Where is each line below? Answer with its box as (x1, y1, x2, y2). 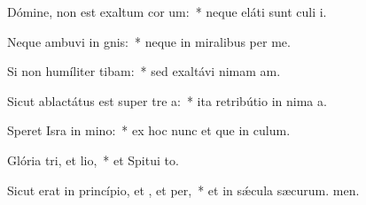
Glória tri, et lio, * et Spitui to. (7, 150, 179, 169)
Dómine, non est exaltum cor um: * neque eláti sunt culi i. (7, 3, 327, 20)
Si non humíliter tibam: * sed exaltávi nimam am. (7, 62, 281, 80)
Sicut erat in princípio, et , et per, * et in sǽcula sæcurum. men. (7, 180, 360, 199)
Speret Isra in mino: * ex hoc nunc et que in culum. (7, 121, 291, 140)
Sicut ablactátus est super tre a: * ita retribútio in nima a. (7, 91, 327, 110)
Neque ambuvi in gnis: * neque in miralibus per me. (7, 32, 291, 50)
